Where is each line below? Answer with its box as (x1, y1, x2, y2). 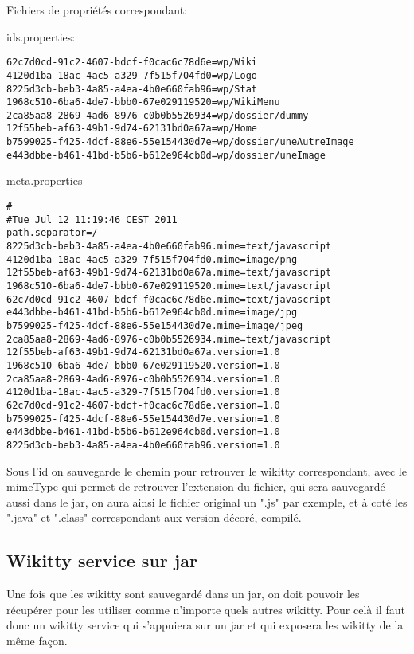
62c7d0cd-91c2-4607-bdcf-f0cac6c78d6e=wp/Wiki (6, 57, 257, 69)
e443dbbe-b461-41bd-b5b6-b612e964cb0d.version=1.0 (6, 426, 280, 438)
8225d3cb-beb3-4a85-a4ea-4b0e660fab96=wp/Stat (6, 83, 257, 95)
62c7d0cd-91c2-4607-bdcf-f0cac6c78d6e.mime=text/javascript (6, 293, 332, 305)
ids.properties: (6, 28, 76, 45)
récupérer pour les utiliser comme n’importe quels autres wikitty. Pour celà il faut (6, 601, 405, 617)
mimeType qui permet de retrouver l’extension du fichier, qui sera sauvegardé (6, 478, 385, 495)
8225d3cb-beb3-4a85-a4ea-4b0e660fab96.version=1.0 (6, 439, 280, 451)
